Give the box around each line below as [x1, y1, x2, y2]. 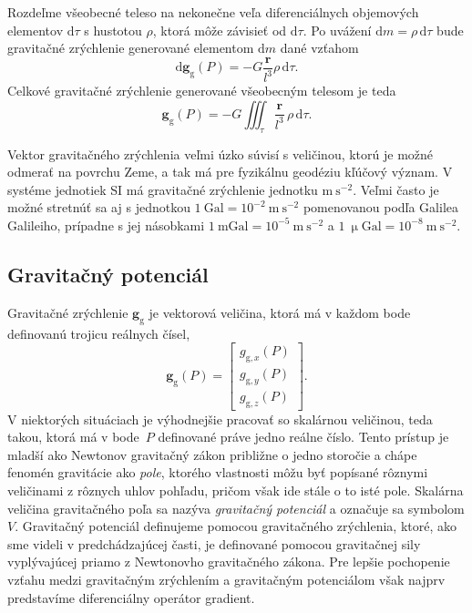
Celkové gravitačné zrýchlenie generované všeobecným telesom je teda [7, 81, 396, 100]
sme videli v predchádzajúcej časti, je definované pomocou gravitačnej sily [7, 534, 421, 553]
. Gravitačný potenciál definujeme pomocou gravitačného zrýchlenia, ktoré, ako [15, 516, 457, 536]
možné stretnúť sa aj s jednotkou [7, 198, 190, 217]
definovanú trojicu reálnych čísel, [7, 323, 190, 342]
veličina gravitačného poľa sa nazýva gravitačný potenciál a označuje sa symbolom [7, 498, 465, 517]
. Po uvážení [303, 20, 372, 39]
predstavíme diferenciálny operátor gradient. [7, 587, 255, 607]
